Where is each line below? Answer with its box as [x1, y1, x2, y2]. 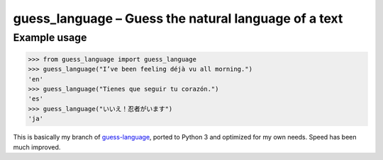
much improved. [13, 142, 61, 152]
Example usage [13, 31, 87, 44]
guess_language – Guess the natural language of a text [13, 11, 343, 26]
